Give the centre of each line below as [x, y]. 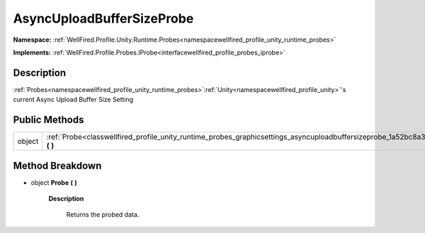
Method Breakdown [57, 165]
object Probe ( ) [54, 182]
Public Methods [49, 120]
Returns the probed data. [103, 215]
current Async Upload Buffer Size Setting [73, 100]
